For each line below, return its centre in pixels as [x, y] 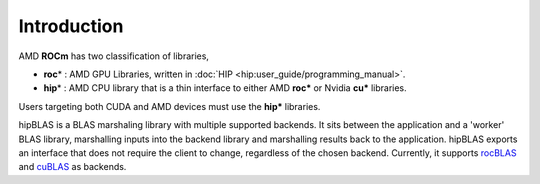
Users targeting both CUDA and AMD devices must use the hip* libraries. [169, 106]
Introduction [71, 26]
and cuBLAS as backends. [72, 167]
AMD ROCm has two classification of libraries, [114, 56]
